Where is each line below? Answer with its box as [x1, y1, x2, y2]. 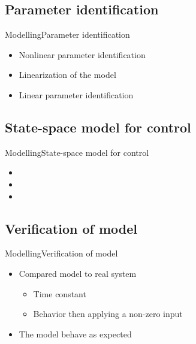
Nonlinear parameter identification [19, 48, 146, 61]
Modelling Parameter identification [5, 28, 130, 41]
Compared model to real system [19, 267, 137, 279]
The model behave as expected [19, 327, 132, 340]
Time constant [33, 287, 86, 300]
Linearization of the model [19, 68, 116, 81]
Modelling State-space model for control [5, 146, 149, 158]
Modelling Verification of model [5, 247, 118, 259]
